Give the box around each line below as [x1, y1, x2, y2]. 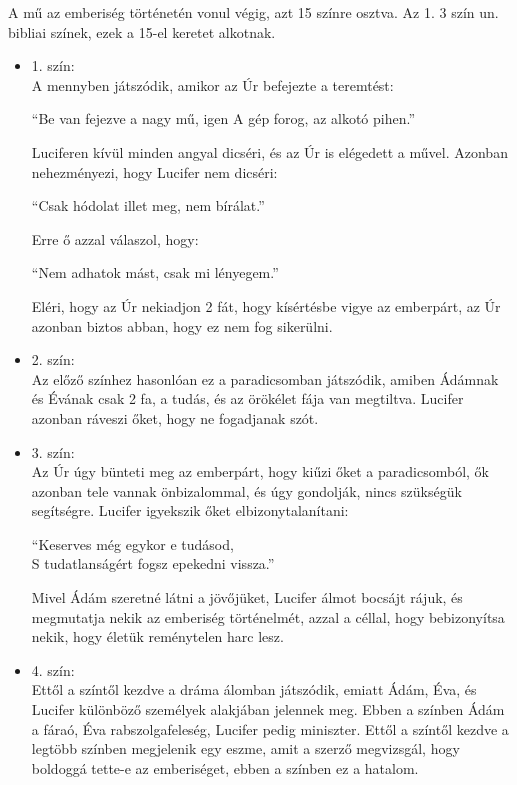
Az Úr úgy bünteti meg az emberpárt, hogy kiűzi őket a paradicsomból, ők [31, 461, 489, 482]
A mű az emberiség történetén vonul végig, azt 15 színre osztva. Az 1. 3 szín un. [8, 2, 499, 22]
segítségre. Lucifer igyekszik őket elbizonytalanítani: [31, 500, 349, 521]
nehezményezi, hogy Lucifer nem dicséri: [31, 161, 278, 182]
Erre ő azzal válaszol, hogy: [31, 228, 199, 249]
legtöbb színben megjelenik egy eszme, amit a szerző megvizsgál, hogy [31, 738, 460, 759]
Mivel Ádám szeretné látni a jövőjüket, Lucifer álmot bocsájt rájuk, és [31, 587, 463, 608]
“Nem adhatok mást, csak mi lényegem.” [31, 262, 279, 283]
